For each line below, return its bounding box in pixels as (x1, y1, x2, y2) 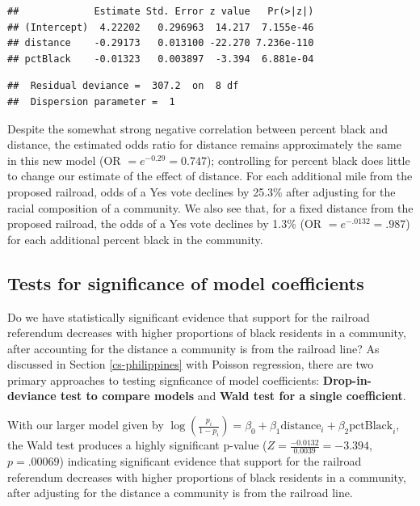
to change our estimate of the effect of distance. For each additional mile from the (7, 167, 413, 184)
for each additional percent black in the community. (7, 230, 263, 247)
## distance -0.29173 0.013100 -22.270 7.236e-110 (7, 37, 314, 49)
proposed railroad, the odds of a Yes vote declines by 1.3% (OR (7, 215, 322, 232)
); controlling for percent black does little (206, 151, 410, 168)
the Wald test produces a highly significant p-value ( (7, 436, 267, 453)
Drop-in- (322, 371, 372, 388)
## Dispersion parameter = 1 (7, 95, 175, 108)
